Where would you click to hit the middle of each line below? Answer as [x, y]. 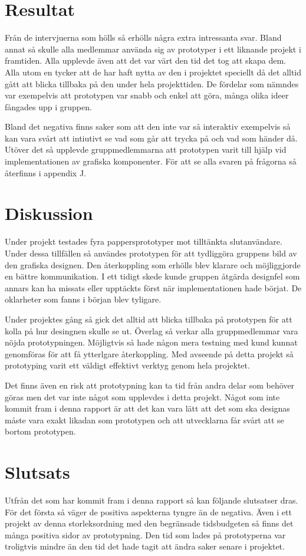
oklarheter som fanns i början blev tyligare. [83, 299]
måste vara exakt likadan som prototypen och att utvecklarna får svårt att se [144, 420]
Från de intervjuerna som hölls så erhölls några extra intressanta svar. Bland [143, 37]
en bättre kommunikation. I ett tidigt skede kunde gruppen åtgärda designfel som [152, 276]
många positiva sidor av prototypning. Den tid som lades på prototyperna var [145, 534]
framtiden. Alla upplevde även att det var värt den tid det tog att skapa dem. [145, 60]
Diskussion [49, 213]
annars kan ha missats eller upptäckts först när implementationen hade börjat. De [153, 287]
